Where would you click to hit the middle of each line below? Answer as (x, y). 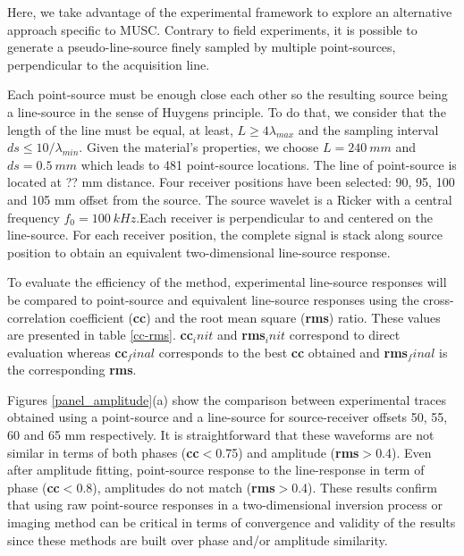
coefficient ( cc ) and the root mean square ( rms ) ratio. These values (255, 317)
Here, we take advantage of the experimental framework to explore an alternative (230, 12)
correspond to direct (345, 335)
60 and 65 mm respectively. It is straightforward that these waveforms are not (221, 435)
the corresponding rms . (72, 370)
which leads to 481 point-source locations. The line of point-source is (269, 164)
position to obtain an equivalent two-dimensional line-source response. (199, 252)
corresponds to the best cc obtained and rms (283, 352)
